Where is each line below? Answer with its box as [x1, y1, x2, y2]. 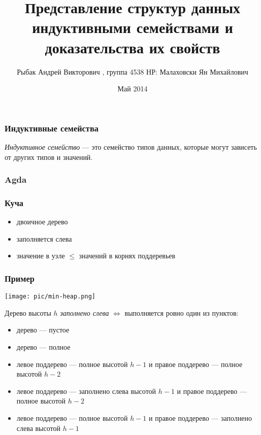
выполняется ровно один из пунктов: [124, 307, 239, 318]
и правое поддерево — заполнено [149, 413, 252, 423]
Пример [5, 272, 35, 284]
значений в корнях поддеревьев [79, 250, 176, 261]
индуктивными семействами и [32, 17, 233, 38]
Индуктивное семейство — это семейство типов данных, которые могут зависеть [5, 141, 257, 152]
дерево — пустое [16, 324, 70, 335]
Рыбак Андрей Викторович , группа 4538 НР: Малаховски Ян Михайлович [17, 66, 248, 77]
